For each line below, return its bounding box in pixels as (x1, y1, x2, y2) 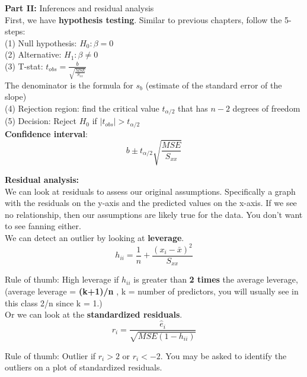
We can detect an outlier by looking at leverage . (5, 231, 184, 243)
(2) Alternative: (5, 48, 62, 61)
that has (178, 102, 208, 114)
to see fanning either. (5, 220, 81, 232)
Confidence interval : (5, 127, 88, 140)
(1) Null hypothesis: (5, 36, 77, 49)
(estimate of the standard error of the (145, 78, 282, 91)
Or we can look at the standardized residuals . (5, 308, 183, 321)
